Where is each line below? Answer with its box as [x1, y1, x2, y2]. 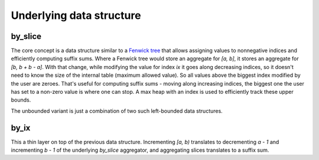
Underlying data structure [11, 9, 141, 22]
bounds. [11, 96, 31, 103]
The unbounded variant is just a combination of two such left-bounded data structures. [11, 107, 223, 115]
